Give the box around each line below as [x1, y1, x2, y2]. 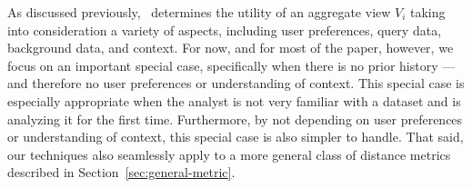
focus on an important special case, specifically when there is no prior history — [7, 55, 456, 74]
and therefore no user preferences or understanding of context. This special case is [7, 74, 465, 93]
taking [410, 3, 446, 21]
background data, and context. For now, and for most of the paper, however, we [7, 38, 454, 57]
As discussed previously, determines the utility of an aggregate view [7, 3, 391, 21]
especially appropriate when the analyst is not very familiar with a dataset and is [7, 91, 461, 110]
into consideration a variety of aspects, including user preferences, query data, [7, 20, 442, 39]
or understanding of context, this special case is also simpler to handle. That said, [7, 127, 464, 146]
